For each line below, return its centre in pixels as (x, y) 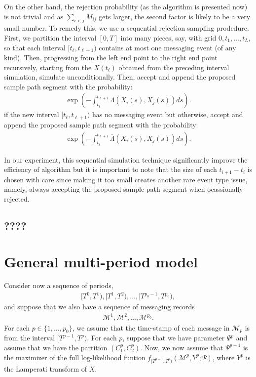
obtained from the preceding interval (174, 67)
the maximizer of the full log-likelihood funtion (75, 357)
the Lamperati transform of (46, 368)
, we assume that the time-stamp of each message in (151, 327)
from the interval (30, 338)
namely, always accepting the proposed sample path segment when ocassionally (124, 189)
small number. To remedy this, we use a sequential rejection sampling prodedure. (127, 28)
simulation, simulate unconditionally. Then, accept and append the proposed (120, 77)
